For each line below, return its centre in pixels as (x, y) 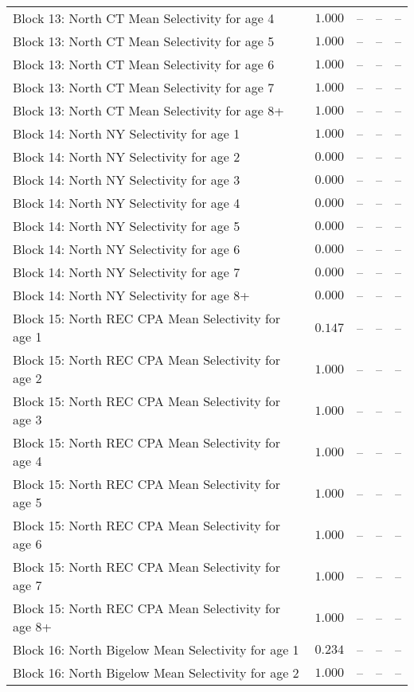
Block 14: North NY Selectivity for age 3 (127, 180)
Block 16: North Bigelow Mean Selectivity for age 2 (156, 672)
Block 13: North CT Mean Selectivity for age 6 (144, 64)
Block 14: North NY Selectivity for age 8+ (131, 295)
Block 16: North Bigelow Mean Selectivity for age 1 (156, 649)
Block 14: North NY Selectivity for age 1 (127, 133)
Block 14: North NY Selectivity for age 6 (127, 249)
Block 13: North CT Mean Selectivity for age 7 (144, 87)
